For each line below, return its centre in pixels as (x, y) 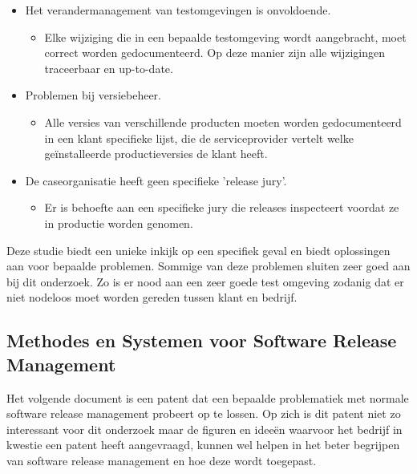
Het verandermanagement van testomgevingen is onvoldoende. (178, 10)
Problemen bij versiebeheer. (93, 95)
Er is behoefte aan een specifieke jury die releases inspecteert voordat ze (222, 207)
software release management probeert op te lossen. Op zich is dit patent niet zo (204, 413)
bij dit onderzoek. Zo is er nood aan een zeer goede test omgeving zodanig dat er (205, 281)
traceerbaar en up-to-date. (109, 68)
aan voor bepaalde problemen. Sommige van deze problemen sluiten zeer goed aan (208, 266)
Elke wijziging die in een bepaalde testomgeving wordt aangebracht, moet (225, 36)
